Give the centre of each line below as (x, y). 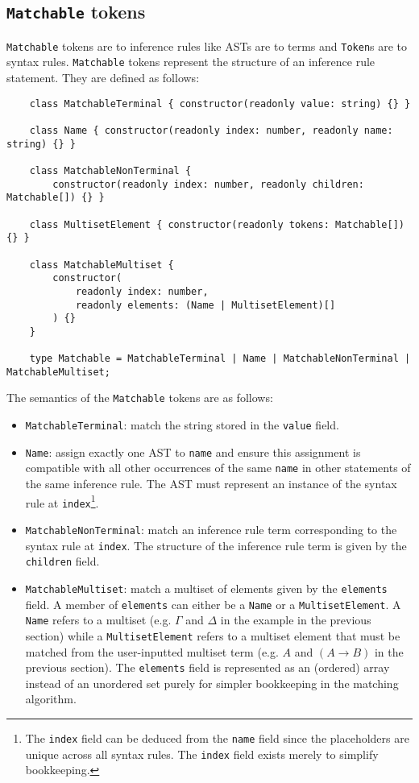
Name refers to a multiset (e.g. (98, 620)
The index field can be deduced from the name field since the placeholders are (217, 738)
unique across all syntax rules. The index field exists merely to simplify (202, 754)
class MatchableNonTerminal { (110, 170)
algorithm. (51, 699)
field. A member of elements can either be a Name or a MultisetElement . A (213, 604)
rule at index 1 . (62, 501)
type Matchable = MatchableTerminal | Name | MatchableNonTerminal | (220, 359)
